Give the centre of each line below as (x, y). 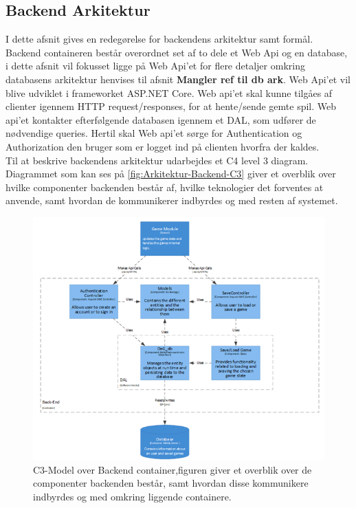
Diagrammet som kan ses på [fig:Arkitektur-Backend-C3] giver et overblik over (171, 174)
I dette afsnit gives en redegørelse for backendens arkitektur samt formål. (159, 39)
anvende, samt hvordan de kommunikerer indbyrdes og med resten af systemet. (172, 200)
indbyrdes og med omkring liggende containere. (132, 497)
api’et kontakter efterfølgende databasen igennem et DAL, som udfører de (161, 119)
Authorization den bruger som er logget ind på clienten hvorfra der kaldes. (163, 146)
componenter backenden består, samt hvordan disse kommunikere (171, 483)
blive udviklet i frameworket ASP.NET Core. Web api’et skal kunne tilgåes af (169, 92)
